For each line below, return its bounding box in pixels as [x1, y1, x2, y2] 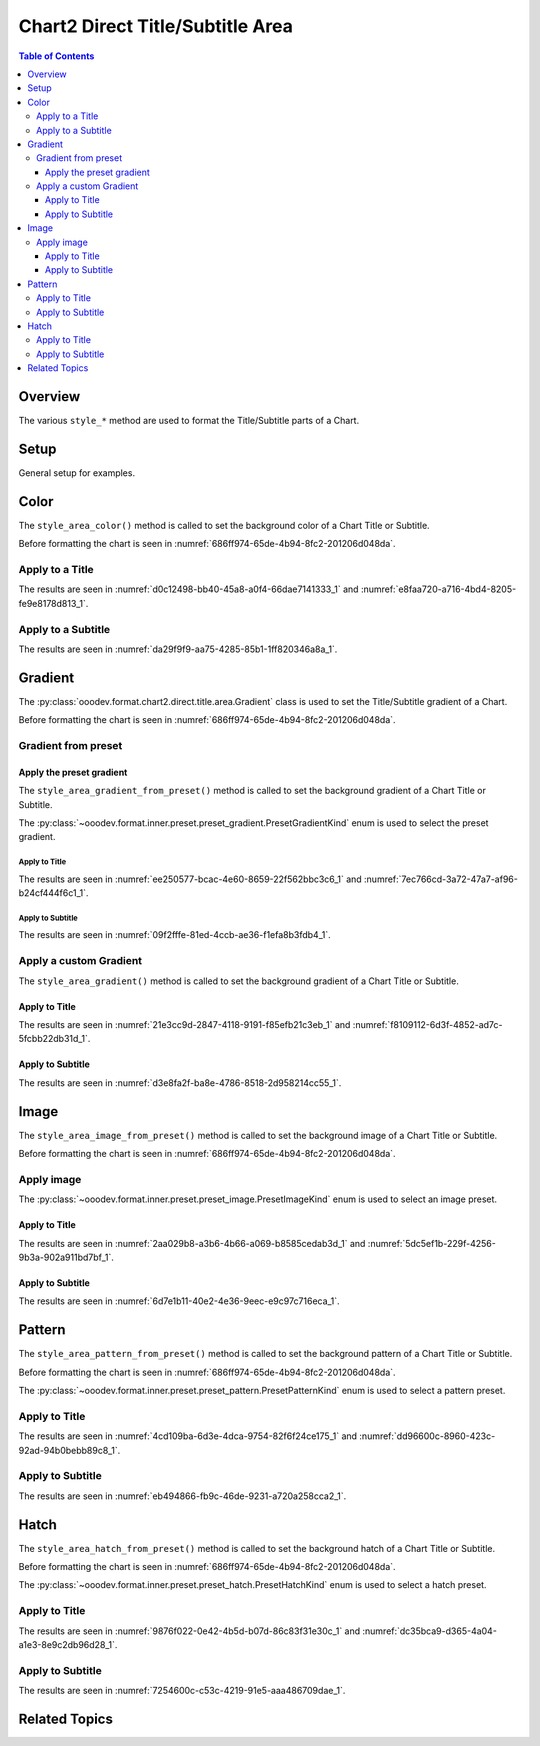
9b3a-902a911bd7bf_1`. [18, 1251, 114, 1264]
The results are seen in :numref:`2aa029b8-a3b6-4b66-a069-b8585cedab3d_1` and [18, 1237, 366, 1249]
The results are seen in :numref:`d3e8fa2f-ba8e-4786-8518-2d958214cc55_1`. [18, 1076, 342, 1089]
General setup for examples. [18, 466, 135, 479]
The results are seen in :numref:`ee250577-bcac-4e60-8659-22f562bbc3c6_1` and [18, 873, 362, 885]
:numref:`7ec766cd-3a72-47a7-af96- [363, 873, 519, 885]
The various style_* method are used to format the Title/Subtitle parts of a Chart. [18, 415, 360, 427]
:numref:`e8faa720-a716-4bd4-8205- [360, 583, 517, 595]
